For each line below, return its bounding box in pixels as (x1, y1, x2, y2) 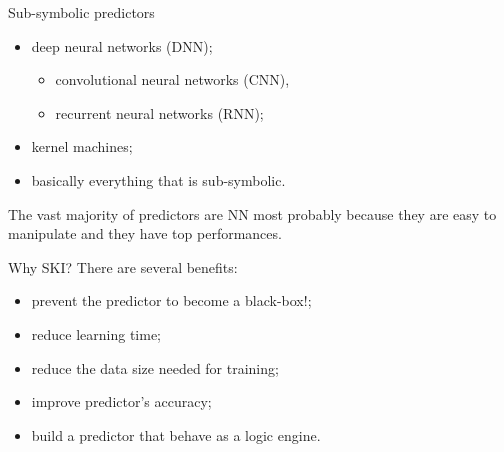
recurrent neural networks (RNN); (55, 102, 264, 123)
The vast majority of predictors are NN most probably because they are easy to (8, 203, 497, 224)
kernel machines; (31, 136, 133, 157)
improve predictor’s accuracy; (31, 391, 212, 412)
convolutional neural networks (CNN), (55, 69, 290, 90)
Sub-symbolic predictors (8, 2, 155, 22)
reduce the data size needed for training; (31, 357, 279, 378)
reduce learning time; (31, 323, 161, 344)
